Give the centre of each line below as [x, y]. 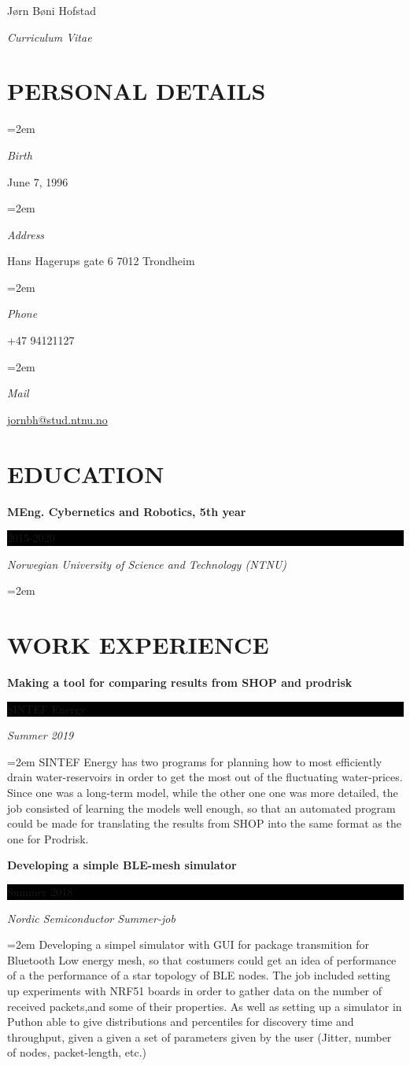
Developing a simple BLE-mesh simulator [122, 865]
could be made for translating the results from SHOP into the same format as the [204, 823]
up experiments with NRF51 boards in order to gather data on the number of [195, 990]
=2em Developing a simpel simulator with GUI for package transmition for [188, 944]
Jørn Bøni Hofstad [52, 10]
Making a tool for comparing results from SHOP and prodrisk [180, 682]
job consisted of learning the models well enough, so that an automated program [201, 808]
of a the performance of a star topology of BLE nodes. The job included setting [199, 975]
